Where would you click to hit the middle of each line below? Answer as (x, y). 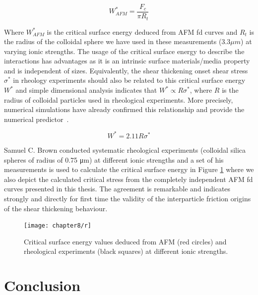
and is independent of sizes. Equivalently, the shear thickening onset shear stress (126, 70)
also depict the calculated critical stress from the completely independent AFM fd (129, 179)
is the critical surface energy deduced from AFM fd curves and (142, 31)
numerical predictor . (36, 119)
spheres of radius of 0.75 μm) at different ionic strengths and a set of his (114, 159)
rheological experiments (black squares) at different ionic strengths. (126, 251)
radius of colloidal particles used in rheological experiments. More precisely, (119, 99)
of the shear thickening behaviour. (56, 208)
